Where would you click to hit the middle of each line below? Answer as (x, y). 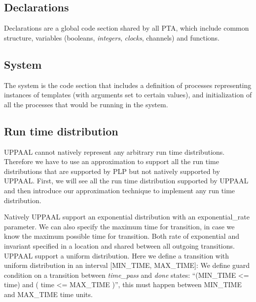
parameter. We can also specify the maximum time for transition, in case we (119, 226)
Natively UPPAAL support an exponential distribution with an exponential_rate (127, 217)
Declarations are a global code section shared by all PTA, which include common (127, 28)
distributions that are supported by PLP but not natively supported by (112, 171)
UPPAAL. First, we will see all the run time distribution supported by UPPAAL (126, 181)
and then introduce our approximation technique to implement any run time (120, 190)
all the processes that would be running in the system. (86, 104)
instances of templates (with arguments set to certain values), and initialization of (128, 95)
